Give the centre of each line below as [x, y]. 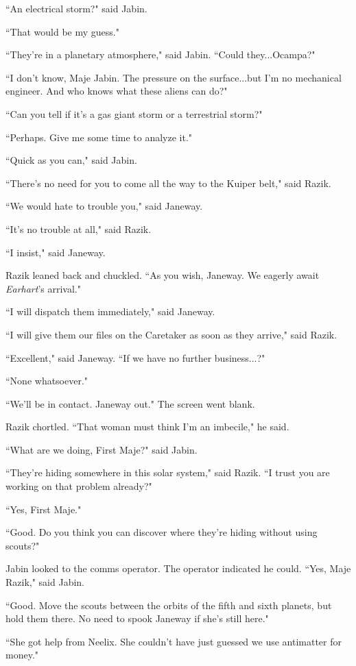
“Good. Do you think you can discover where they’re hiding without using [162, 532]
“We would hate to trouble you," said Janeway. [104, 206]
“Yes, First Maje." [44, 509]
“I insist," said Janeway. [56, 252]
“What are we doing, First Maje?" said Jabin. [102, 449]
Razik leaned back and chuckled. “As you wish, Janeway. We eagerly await [163, 275]
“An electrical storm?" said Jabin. [76, 8]
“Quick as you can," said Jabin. [71, 160]
